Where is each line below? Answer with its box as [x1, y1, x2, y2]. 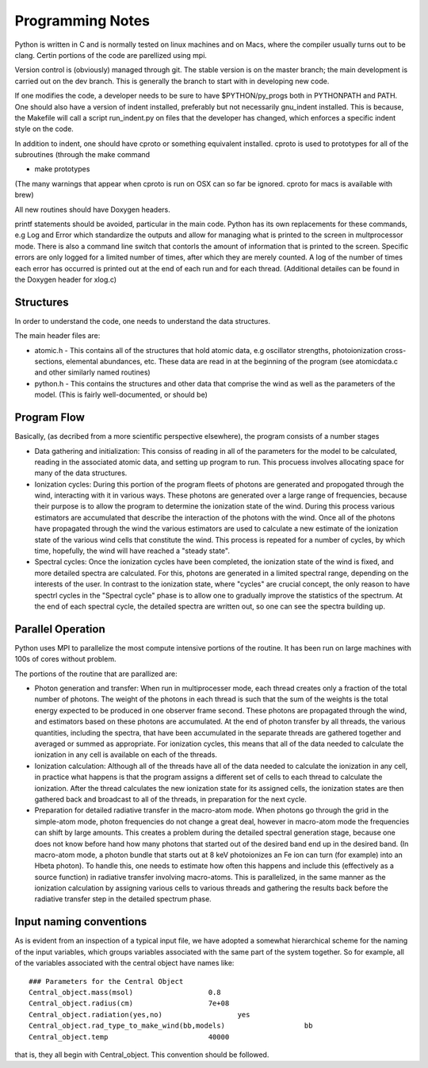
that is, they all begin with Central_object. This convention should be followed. [14, 1050, 269, 1059]
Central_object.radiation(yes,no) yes [29, 1010, 250, 1019]
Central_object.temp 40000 [29, 1032, 230, 1041]
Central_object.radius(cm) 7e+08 [29, 999, 230, 1008]
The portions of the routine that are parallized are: [14, 669, 178, 678]
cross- [384, 345, 407, 355]
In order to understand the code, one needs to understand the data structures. [14, 316, 271, 325]
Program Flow [14, 411, 85, 425]
